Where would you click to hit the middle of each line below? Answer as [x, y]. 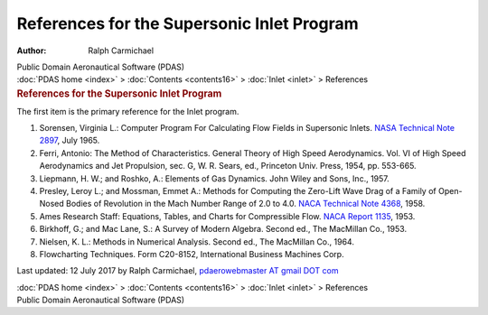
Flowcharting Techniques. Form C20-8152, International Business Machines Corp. [192, 254]
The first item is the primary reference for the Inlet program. [128, 111]
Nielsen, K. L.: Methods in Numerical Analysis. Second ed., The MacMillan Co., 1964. [197, 241]
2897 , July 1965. [70, 141]
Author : [32, 51]
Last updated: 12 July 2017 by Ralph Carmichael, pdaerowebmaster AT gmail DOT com [178, 271]
